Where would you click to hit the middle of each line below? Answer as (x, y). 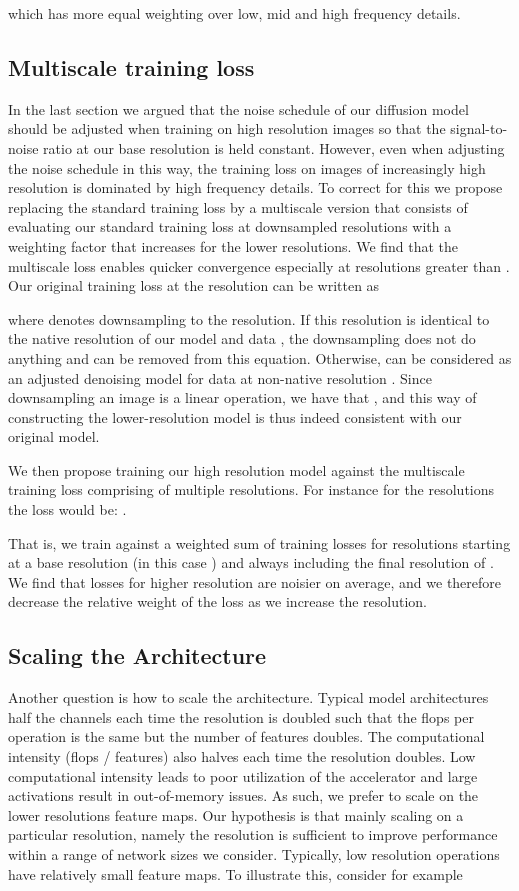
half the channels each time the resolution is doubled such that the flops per (241, 716)
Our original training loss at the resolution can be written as (194, 285)
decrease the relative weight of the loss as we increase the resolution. (217, 601)
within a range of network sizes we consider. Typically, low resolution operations (254, 854)
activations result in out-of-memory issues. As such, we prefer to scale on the (243, 795)
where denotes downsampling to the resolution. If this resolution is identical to (249, 318)
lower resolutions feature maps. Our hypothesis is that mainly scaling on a (236, 814)
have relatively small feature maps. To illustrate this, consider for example (235, 873)
